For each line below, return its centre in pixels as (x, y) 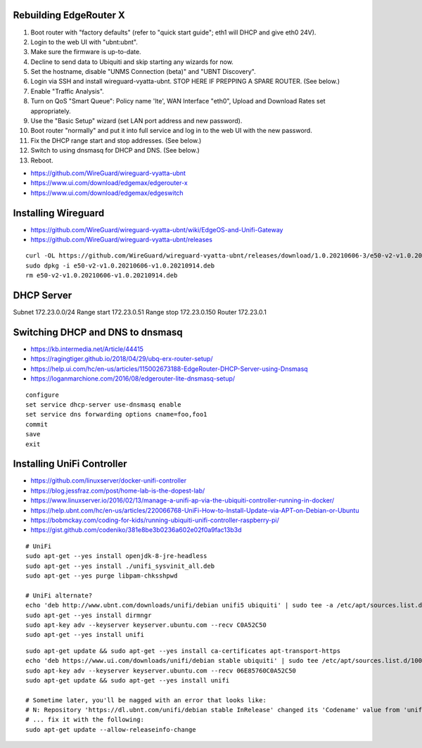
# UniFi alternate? (59, 595)
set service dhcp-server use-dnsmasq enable (104, 405)
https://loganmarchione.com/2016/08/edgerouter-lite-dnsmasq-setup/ (133, 379)
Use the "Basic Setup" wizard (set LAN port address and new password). (136, 121)
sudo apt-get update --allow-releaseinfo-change (111, 729)
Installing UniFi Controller (70, 464)
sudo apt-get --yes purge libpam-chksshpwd (102, 576)
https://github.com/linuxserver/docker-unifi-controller (109, 481)
